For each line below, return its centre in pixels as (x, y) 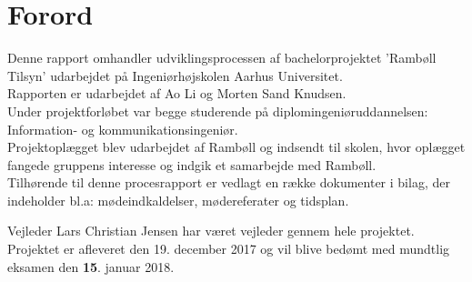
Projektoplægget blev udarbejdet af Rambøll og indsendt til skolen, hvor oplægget (236, 147)
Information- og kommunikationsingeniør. (123, 129)
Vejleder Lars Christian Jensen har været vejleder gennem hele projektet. (211, 231)
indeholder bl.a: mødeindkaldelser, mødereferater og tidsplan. (178, 200)
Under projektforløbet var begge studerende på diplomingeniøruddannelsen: (218, 111)
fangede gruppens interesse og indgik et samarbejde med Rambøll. (192, 164)
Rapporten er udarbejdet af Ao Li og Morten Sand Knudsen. (177, 93)
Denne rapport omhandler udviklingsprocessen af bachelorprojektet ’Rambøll (222, 58)
